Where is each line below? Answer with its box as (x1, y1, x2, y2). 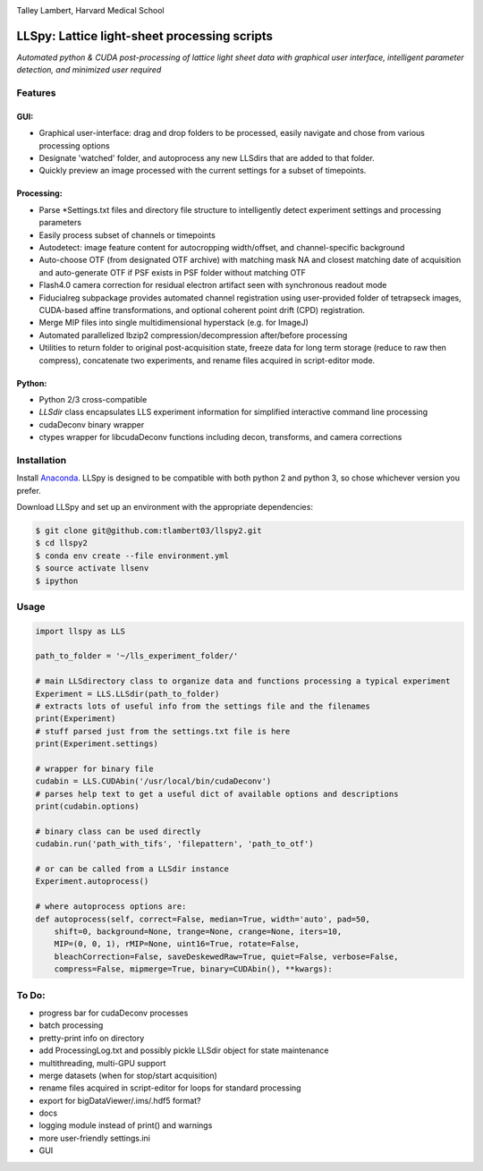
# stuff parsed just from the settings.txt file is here (35, 726, 291, 736)
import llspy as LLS (35, 626, 125, 636)
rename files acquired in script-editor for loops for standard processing (38, 1082, 301, 1093)
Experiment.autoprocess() (35, 877, 149, 887)
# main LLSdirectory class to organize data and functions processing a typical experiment (35, 676, 451, 686)
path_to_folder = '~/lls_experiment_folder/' (35, 651, 239, 661)
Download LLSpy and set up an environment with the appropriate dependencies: (16, 501, 313, 512)
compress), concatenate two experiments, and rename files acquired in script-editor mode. (38, 354, 376, 366)
